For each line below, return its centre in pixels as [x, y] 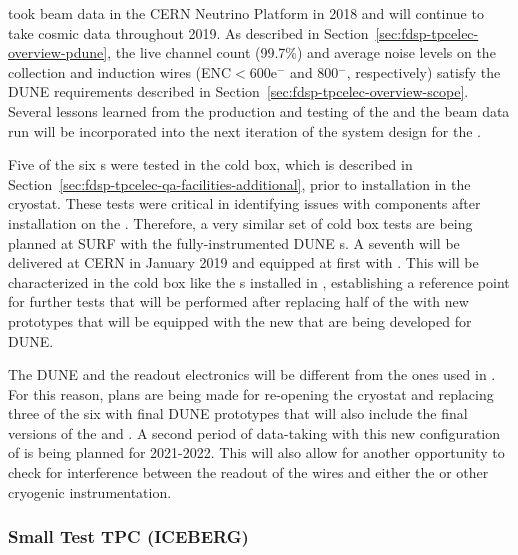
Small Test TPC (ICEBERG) [128, 536]
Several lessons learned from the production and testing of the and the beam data [259, 110]
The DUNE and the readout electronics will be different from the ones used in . [252, 374]
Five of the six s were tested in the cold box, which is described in [210, 164]
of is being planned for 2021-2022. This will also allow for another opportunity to [256, 452]
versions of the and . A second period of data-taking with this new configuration [254, 432]
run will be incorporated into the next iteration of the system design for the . [244, 130]
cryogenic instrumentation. [90, 491]
